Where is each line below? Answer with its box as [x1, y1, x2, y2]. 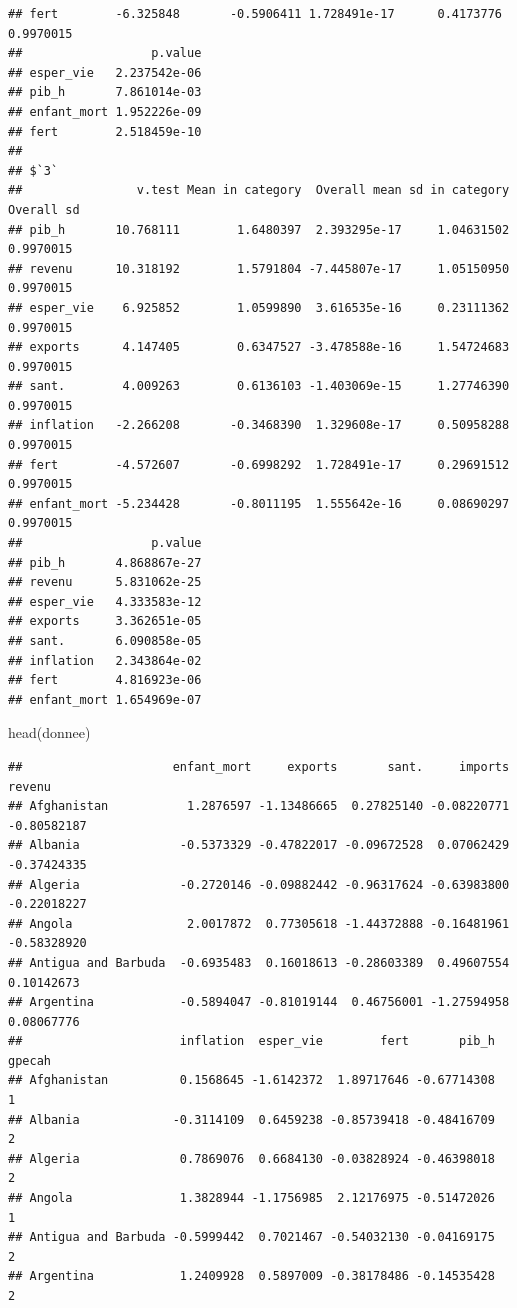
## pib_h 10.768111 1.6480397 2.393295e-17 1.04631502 [8, 222, 510, 237]
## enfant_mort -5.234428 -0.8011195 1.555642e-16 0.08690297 [8, 496, 510, 511]
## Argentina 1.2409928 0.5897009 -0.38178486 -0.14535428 [8, 1269, 495, 1284]
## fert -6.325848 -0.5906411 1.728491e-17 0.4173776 [8, 7, 502, 21]
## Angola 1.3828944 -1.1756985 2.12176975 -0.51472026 [8, 1191, 495, 1206]
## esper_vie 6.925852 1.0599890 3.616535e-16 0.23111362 [8, 300, 510, 315]
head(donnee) [8, 722, 91, 743]
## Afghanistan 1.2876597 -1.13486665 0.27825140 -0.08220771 [8, 799, 510, 814]
